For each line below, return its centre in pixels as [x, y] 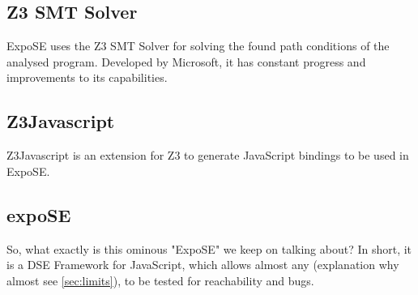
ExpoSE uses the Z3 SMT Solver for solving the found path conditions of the [198, 46]
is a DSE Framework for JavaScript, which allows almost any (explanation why [203, 265]
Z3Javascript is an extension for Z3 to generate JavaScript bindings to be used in [208, 155]
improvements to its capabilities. [87, 77]
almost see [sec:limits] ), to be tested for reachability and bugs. [160, 280]
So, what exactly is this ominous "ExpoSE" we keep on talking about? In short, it [209, 248]
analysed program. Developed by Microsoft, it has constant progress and [186, 61]
